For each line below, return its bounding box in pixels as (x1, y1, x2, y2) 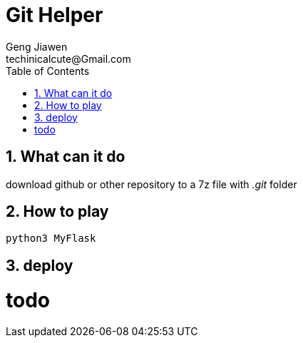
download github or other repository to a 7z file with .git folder (6, 178, 297, 190)
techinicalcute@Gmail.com (6, 52, 131, 65)
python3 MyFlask (6, 232, 96, 245)
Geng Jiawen (6, 40, 68, 53)
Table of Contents (6, 64, 90, 77)
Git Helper (6, 3, 103, 27)
